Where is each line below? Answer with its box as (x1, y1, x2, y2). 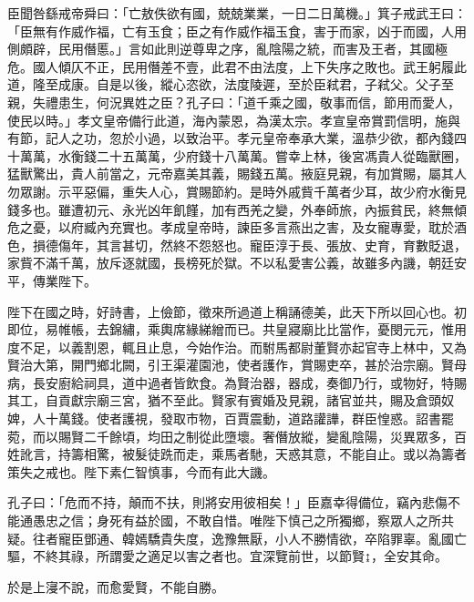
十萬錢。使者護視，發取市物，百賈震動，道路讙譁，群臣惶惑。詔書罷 (45, 409, 454, 428)
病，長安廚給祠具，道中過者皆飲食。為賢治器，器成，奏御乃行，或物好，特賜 (7, 372, 467, 392)
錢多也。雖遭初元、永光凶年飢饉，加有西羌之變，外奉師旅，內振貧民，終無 (7, 199, 454, 219)
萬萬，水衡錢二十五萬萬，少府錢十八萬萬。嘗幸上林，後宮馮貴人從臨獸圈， (19, 146, 467, 165)
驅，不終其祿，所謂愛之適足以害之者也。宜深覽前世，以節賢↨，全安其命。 (7, 546, 448, 566)
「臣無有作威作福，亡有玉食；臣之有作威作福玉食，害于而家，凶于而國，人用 (7, 21, 467, 40)
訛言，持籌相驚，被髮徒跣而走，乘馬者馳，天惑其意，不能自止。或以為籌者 (19, 444, 467, 464)
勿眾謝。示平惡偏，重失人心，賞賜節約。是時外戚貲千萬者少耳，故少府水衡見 (7, 181, 467, 200)
